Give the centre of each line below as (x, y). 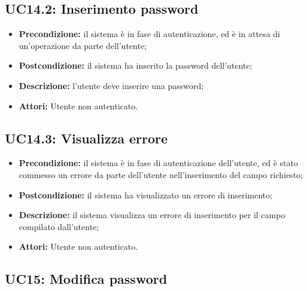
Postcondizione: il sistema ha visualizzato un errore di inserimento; (145, 194)
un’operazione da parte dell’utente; (83, 45)
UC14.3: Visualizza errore (86, 138)
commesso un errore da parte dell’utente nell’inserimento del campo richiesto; (161, 174)
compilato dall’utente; (59, 226)
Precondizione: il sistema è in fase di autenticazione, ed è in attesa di (149, 34)
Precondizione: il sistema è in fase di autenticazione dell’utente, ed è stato (158, 163)
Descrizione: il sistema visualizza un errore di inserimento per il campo (152, 215)
